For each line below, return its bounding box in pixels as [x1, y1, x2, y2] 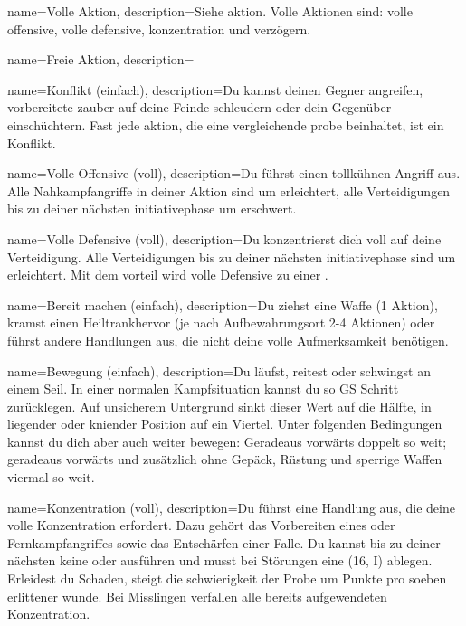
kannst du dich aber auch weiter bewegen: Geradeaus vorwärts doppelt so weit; [7, 432, 447, 451]
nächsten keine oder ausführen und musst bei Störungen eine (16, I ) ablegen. [7, 551, 433, 570]
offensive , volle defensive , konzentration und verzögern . [7, 19, 311, 38]
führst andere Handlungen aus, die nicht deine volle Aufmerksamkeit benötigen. [7, 330, 449, 349]
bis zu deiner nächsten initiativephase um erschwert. [7, 199, 297, 218]
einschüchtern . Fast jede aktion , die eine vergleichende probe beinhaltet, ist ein [7, 115, 444, 134]
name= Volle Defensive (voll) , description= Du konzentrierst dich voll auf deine [7, 229, 442, 248]
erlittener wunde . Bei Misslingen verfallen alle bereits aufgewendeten [7, 586, 387, 605]
